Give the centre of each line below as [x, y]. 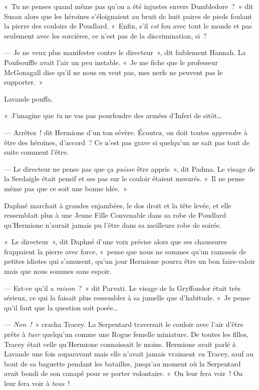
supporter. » [24, 82]
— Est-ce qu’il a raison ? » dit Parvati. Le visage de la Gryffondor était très [122, 288]
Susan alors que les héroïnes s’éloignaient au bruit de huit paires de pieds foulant [128, 16]
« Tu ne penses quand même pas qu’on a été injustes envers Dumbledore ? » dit [129, 6]
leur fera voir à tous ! [37, 383]
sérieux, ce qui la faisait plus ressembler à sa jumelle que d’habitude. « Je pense [127, 298]
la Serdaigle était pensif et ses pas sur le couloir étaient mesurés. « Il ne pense [124, 178]
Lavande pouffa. [29, 98]
